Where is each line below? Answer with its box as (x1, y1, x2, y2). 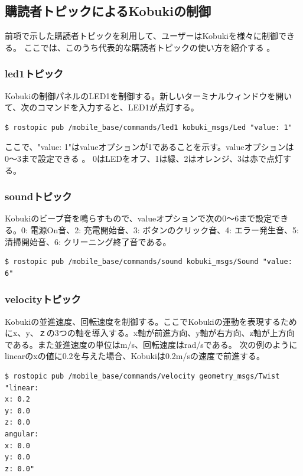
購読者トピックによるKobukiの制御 (5, 2, 211, 20)
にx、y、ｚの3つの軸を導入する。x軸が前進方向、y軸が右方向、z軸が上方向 (5, 327, 295, 339)
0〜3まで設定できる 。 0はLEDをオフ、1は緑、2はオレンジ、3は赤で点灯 (5, 152, 284, 164)
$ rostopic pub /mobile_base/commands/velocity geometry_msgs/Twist (5, 371, 280, 380)
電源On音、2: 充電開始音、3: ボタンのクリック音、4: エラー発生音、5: (30, 223, 299, 236)
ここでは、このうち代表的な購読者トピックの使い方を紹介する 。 (24, 41, 275, 53)
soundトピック (5, 189, 72, 204)
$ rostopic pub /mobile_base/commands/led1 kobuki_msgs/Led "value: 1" (5, 123, 292, 132)
